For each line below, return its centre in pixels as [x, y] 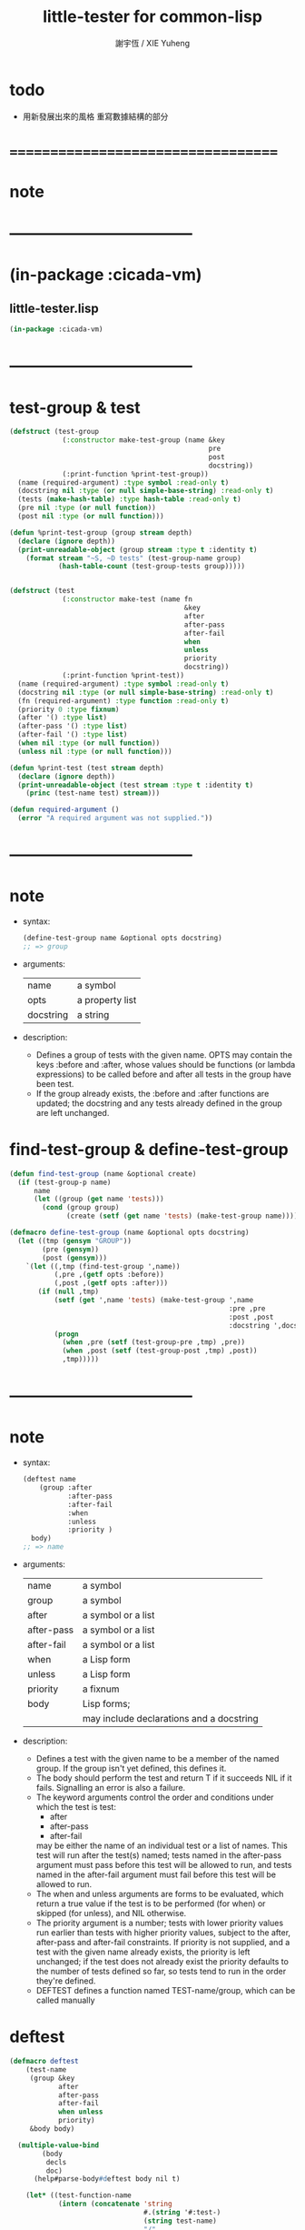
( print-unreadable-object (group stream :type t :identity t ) [138, 549]
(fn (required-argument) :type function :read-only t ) [123, 701]
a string [93, 1014]
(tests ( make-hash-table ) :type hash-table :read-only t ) [130, 499]
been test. [55, 1083]
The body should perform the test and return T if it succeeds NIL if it [164, 1778]
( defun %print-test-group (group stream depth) [101, 532]
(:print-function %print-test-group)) [135, 474]
